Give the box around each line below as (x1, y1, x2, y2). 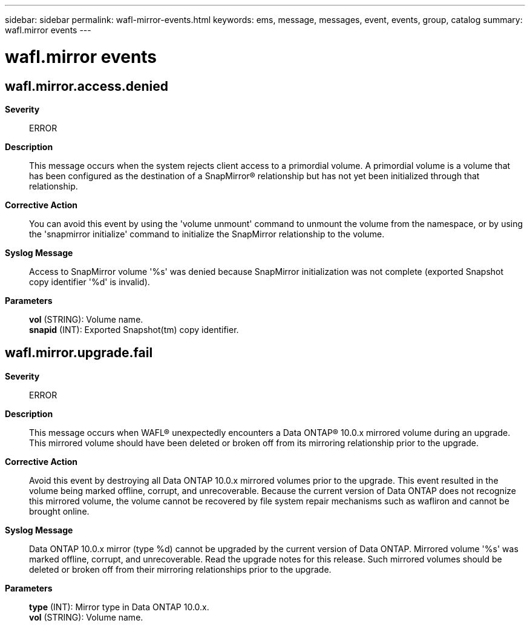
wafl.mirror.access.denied (5, 78, 168, 94)
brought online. (29, 506, 90, 516)
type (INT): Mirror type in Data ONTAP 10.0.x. (29, 601, 209, 612)
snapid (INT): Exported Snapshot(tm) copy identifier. (29, 324, 239, 335)
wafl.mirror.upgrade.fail (5, 345, 153, 361)
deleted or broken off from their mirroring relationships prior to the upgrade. (29, 564, 332, 575)
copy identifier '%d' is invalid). (29, 276, 150, 287)
